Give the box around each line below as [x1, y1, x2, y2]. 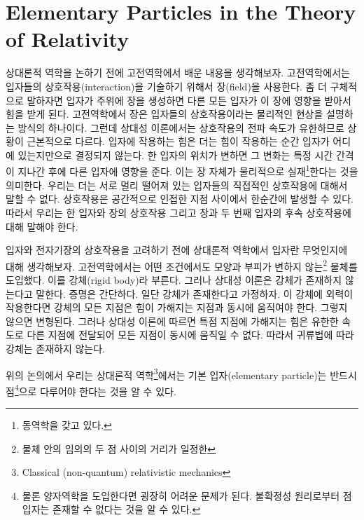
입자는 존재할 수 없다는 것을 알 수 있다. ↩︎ [22, 502, 201, 516]
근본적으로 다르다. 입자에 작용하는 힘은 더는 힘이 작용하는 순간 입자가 [27, 134, 330, 149]
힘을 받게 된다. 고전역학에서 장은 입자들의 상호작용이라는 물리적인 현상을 [6, 107, 323, 121]
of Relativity [6, 25, 129, 53]
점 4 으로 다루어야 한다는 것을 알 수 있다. [6, 381, 176, 398]
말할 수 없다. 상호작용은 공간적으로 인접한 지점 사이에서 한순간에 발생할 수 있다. [6, 191, 353, 206]
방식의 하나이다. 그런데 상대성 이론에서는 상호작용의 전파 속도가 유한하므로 [17, 120, 344, 135]
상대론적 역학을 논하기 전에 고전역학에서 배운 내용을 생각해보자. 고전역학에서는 [6, 65, 350, 80]
